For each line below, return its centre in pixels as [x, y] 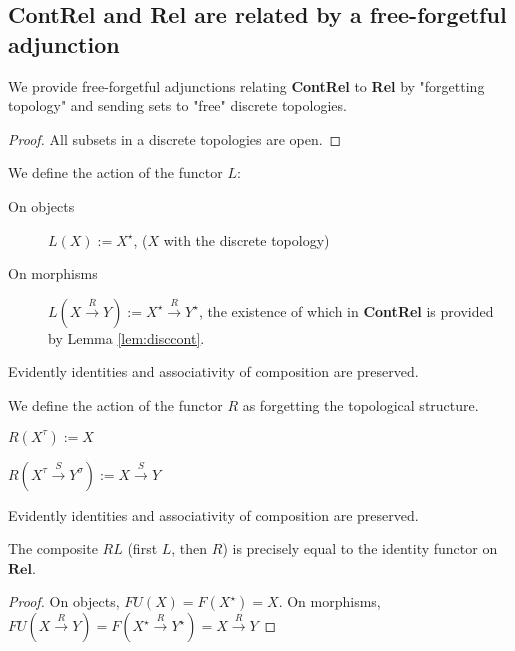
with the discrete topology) [246, 239]
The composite [53, 548]
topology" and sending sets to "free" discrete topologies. [177, 105]
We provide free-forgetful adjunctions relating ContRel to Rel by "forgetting [246, 85]
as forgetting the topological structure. [360, 404]
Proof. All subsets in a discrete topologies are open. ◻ [175, 138]
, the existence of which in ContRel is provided [346, 310]
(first [142, 548]
